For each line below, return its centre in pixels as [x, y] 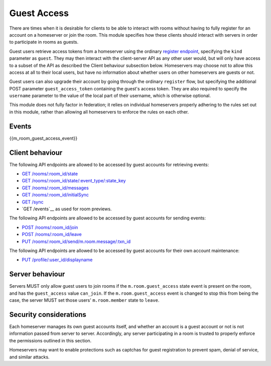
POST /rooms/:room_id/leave [52, 234]
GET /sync [33, 202]
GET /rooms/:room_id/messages [55, 188]
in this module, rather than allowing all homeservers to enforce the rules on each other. [99, 112]
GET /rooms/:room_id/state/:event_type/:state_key [74, 181]
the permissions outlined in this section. [50, 340]
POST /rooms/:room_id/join [50, 227]
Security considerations [48, 315]
